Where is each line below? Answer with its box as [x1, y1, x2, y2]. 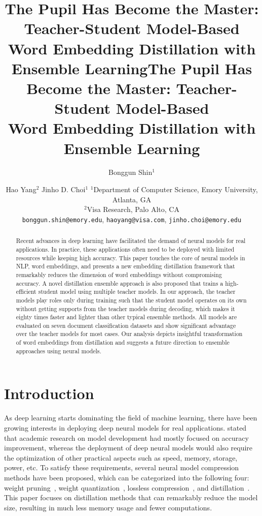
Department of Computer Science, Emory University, [93, 184, 258, 195]
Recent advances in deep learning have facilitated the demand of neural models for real [16, 236, 246, 245]
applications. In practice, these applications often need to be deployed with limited [16, 245, 235, 253]
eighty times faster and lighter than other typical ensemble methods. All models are [16, 313, 237, 321]
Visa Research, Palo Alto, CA [87, 204, 179, 215]
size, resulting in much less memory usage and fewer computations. [4, 502, 212, 512]
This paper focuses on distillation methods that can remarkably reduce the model [4, 492, 258, 503]
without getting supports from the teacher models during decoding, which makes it [16, 304, 235, 313]
